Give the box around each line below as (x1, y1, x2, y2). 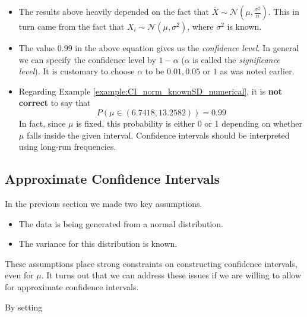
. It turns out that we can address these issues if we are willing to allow (41, 269, 302, 281)
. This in (268, 5, 300, 17)
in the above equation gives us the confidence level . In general (75, 42, 299, 54)
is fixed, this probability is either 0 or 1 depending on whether (76, 117, 302, 129)
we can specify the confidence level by (18, 53, 156, 65)
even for (5, 269, 34, 281)
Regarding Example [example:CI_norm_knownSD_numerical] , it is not (18, 84, 283, 97)
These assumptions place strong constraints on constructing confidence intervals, (5, 257, 297, 269)
